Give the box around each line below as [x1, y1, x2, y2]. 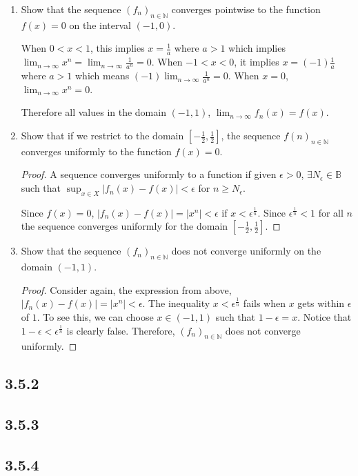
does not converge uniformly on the [171, 244, 321, 258]
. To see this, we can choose [37, 310, 154, 324]
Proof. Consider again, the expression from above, [21, 282, 232, 297]
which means [75, 68, 130, 83]
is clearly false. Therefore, [66, 323, 175, 337]
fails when [243, 296, 286, 310]
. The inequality [142, 296, 210, 310]
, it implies [234, 54, 279, 69]
